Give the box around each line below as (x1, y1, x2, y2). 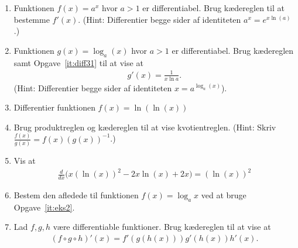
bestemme (13, 13, 50, 25)
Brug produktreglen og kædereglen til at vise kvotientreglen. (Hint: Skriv (13, 120, 276, 133)
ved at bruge (201, 188, 246, 201)
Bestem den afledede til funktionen (13, 188, 139, 201)
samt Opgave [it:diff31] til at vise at (13, 56, 143, 68)
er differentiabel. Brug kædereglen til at (142, 2, 285, 13)
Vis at (13, 154, 36, 166)
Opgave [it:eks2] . (13, 201, 75, 213)
